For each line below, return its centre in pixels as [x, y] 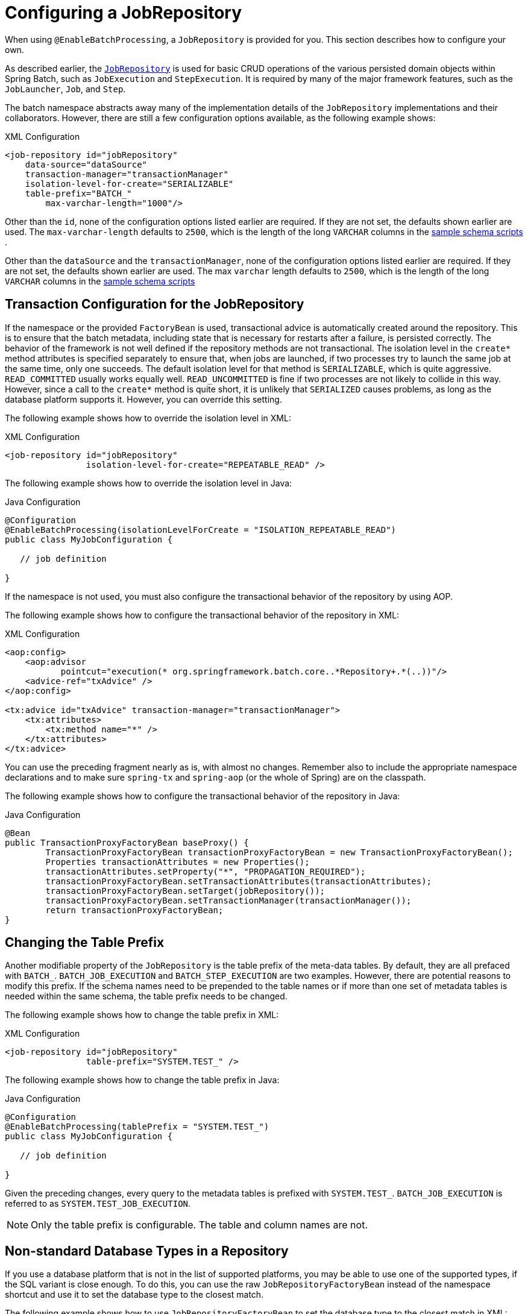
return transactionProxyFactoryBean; [134, 910]
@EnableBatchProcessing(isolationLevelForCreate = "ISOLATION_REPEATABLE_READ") [201, 530]
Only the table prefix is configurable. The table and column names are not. [199, 1225]
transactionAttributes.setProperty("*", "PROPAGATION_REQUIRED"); [206, 871]
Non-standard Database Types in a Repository [147, 1251]
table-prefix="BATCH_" [78, 193]
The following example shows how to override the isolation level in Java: [149, 483]
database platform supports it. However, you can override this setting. [143, 399]
